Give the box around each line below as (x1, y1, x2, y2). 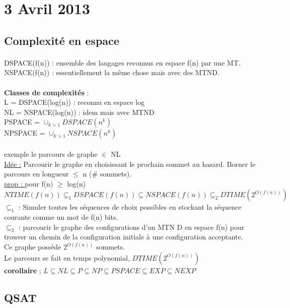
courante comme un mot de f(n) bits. (4, 212, 118, 222)
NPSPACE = (4, 128, 45, 138)
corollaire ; (4, 265, 41, 275)
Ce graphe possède (4, 241, 61, 252)
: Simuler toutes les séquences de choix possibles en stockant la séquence (19, 202, 242, 212)
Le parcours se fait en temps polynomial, (4, 252, 130, 263)
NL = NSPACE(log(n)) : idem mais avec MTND (4, 106, 155, 117)
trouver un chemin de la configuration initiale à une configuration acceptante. (4, 231, 243, 242)
